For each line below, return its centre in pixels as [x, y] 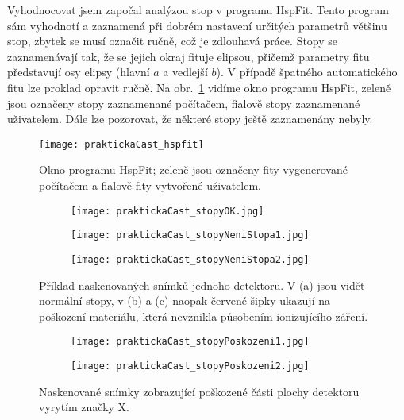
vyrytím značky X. [84, 407]
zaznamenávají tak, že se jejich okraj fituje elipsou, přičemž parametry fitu [189, 56]
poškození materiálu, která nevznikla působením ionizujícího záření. [204, 316]
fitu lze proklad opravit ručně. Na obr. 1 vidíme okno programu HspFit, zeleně [199, 87]
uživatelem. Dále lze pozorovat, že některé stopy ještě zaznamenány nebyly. [190, 119]
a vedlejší [185, 72]
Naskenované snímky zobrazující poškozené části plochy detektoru [199, 391]
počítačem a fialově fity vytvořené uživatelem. [150, 185]
